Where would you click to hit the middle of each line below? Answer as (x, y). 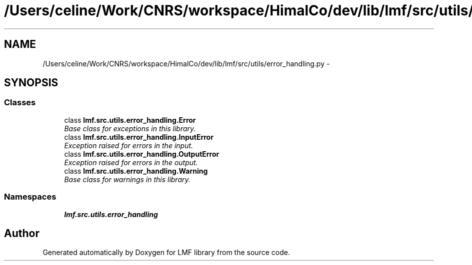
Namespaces (30, 197)
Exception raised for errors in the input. (129, 145)
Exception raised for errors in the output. (131, 162)
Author (22, 233)
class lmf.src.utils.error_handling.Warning (136, 171)
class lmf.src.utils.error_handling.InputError (139, 137)
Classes (20, 103)
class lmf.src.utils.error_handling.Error (130, 120)
